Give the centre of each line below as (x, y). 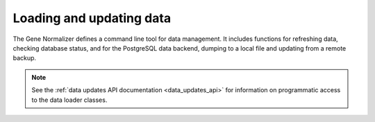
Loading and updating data (92, 18)
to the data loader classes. (69, 100)
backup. (25, 58)
